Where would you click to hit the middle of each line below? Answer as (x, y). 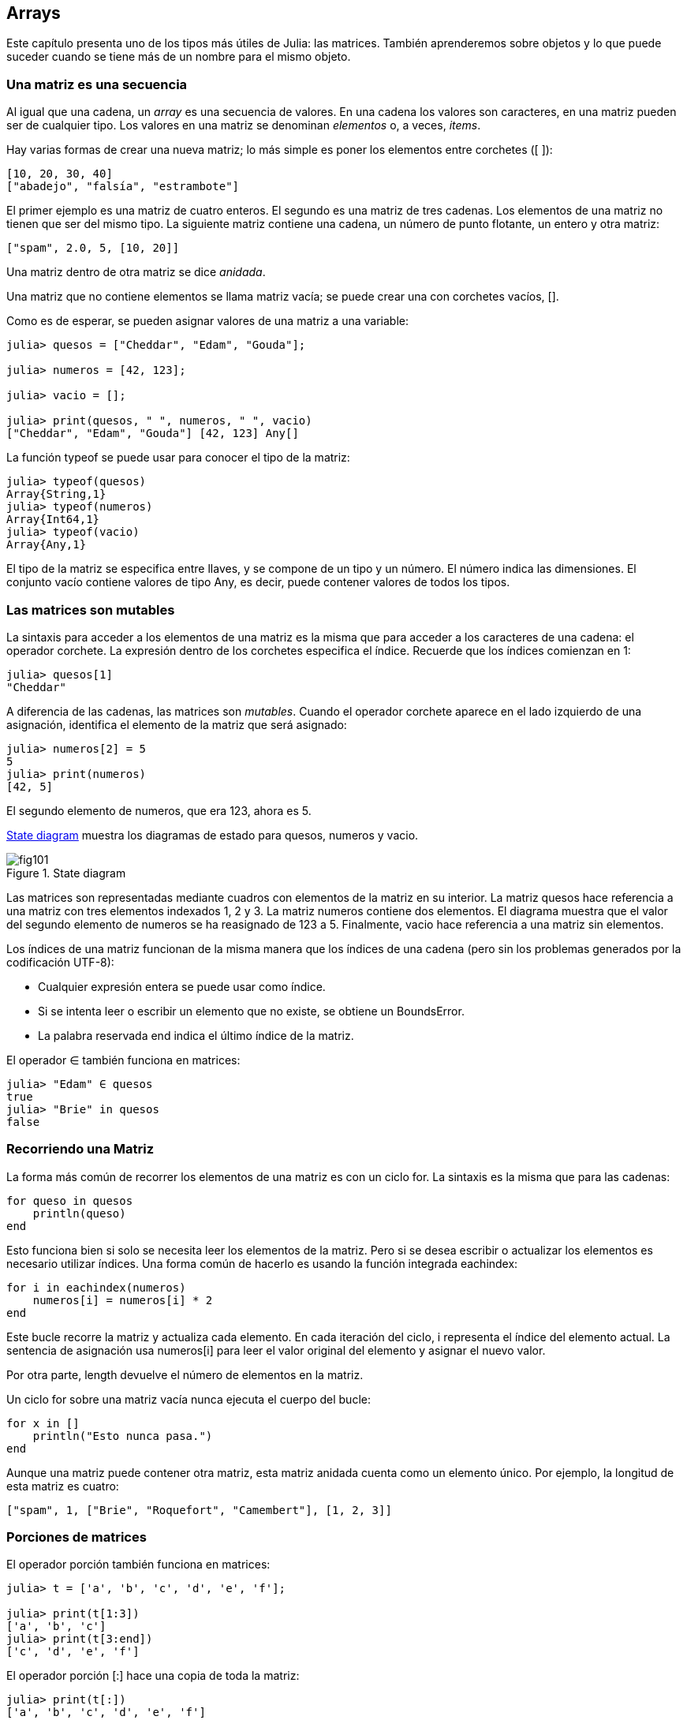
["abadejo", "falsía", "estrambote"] (123, 187)
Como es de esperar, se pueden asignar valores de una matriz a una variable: (207, 321)
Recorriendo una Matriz (80, 1149)
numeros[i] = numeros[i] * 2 (123, 1300)
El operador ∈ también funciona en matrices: (123, 1060)
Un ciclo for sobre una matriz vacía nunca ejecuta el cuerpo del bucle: (189, 1399)
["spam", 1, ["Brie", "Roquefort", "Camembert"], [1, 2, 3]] (199, 1510)
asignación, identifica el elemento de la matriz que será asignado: (177, 724)
